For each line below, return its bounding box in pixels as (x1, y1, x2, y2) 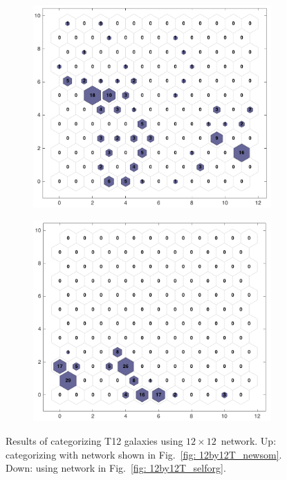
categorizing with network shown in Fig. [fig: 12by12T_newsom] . (6, 447, 282, 461)
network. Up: (221, 434, 277, 448)
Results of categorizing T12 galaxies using (6, 434, 183, 448)
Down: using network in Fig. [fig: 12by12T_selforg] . (6, 461, 226, 475)
